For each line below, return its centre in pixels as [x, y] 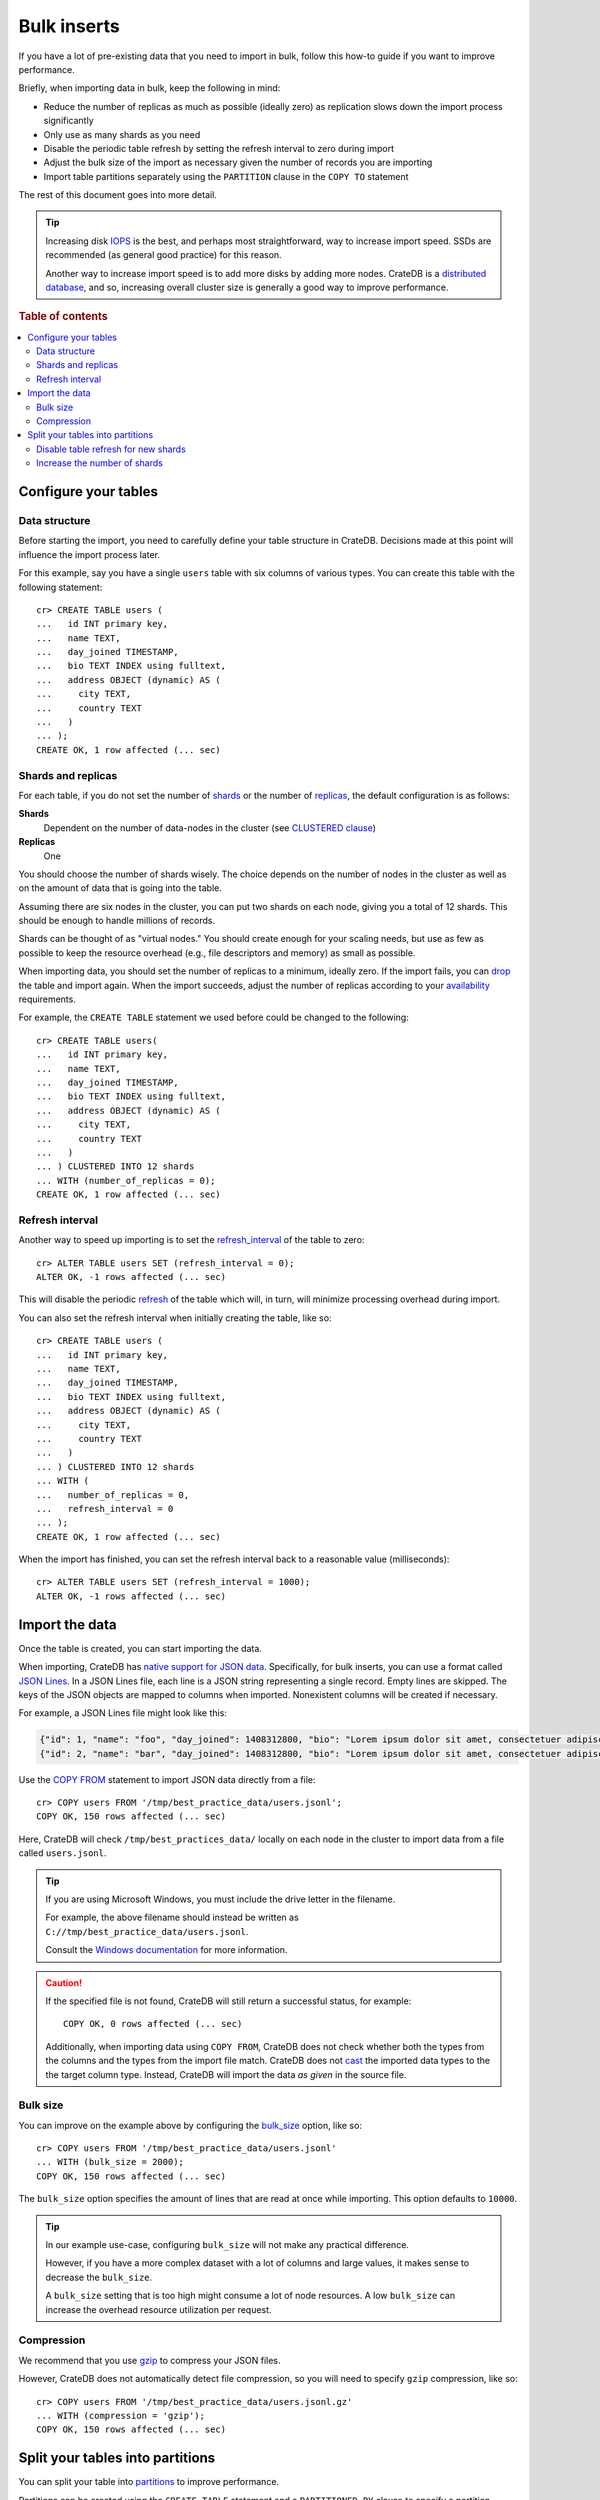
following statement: [60, 587]
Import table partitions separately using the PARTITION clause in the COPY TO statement [226, 176]
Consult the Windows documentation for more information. [166, 1950]
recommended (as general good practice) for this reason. [163, 255]
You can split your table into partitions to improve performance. [149, 2482]
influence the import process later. [89, 554]
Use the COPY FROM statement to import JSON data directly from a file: [167, 1779]
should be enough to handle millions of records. [117, 921]
